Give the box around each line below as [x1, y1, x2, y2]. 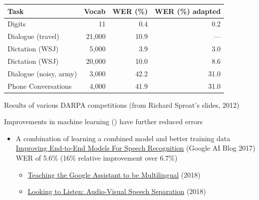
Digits [7, 18, 26, 29]
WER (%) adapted [155, 5, 221, 16]
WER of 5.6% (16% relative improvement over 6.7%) [15, 153, 178, 163]
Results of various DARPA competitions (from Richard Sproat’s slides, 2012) [4, 99, 240, 110]
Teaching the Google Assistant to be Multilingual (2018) [27, 169, 201, 180]
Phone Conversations [7, 80, 72, 91]
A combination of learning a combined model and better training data [15, 133, 231, 143]
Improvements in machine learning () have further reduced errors [4, 116, 203, 127]
